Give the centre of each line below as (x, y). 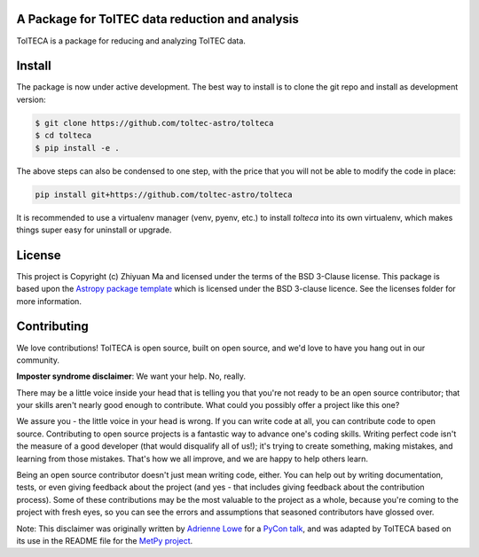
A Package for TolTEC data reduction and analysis (157, 19)
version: (31, 99)
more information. (49, 301)
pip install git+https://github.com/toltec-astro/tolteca (164, 194)
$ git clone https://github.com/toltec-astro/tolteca (154, 123)
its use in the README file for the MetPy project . (105, 540)
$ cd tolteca (63, 136)
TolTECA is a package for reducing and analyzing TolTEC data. (131, 41)
